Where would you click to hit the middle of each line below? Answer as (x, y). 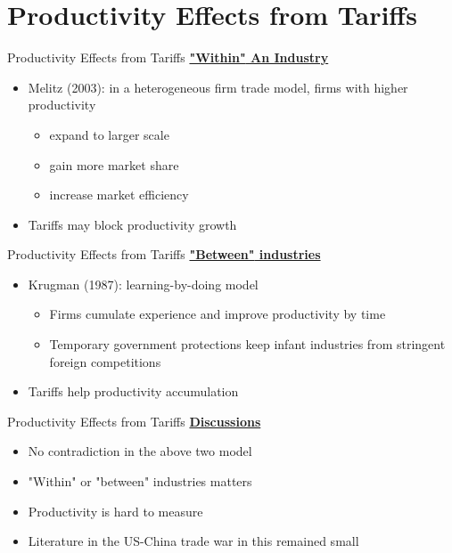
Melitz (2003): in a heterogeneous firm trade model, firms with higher (218, 87)
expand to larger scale (109, 134)
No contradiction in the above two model (140, 451)
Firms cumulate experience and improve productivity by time (218, 314)
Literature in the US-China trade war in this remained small (193, 541)
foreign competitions (105, 361)
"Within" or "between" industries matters (140, 481)
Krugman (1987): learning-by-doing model (143, 284)
